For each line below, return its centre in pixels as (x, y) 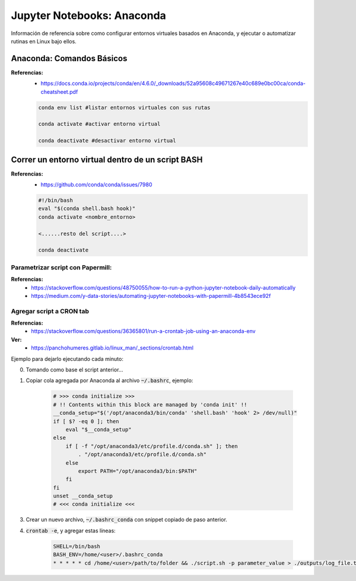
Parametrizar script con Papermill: (61, 267)
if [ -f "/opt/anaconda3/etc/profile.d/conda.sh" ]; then (152, 446)
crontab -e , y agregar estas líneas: (71, 531)
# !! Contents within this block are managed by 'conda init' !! (150, 404)
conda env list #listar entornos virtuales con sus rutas (124, 107)
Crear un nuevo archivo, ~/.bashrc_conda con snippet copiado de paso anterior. (127, 520)
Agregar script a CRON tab (50, 311)
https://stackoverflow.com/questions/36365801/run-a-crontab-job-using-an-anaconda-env (143, 331)
